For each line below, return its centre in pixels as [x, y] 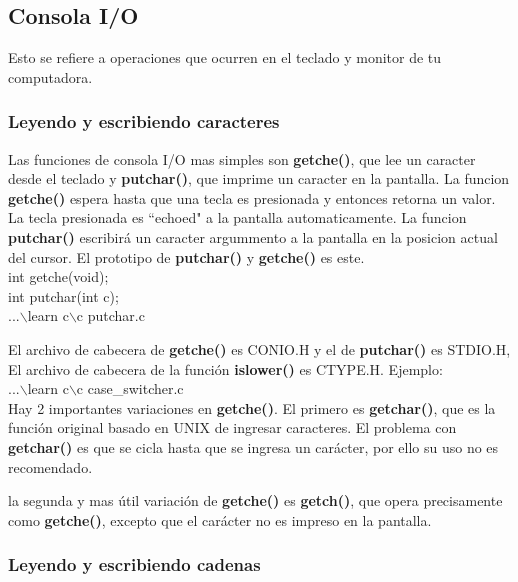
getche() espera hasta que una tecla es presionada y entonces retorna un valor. [252, 197]
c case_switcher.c [130, 388]
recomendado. [50, 466]
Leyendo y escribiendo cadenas [134, 564]
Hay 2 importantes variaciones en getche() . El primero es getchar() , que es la [252, 407]
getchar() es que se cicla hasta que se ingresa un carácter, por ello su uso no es [253, 446]
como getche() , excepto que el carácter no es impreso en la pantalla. [220, 519]
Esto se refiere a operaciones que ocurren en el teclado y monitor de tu [225, 57]
